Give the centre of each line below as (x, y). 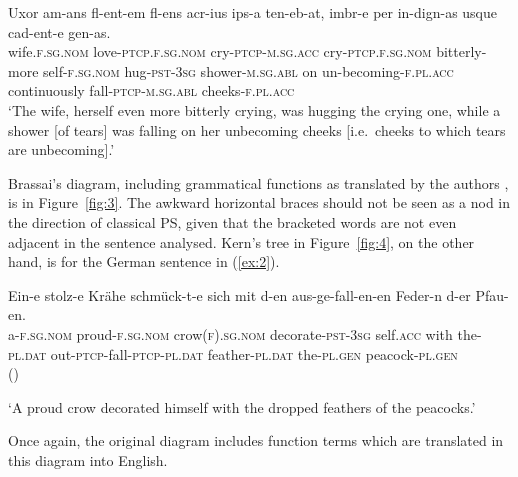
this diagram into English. (88, 459)
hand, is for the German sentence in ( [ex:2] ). (144, 261)
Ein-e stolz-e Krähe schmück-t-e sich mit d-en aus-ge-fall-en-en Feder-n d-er (239, 294)
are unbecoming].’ (61, 149)
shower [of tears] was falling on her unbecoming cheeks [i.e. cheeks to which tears (257, 129)
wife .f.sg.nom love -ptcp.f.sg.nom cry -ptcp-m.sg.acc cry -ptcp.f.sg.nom (220, 51)
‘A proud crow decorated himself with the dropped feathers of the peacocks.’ (242, 406)
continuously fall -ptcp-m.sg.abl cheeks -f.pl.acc (151, 90)
